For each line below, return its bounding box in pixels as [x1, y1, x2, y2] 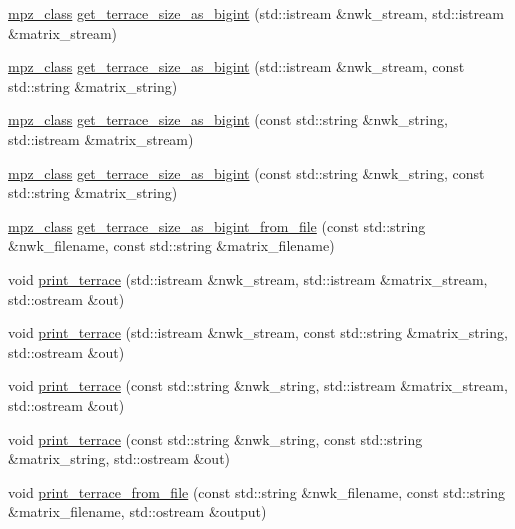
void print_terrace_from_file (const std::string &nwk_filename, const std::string [8, 481, 505, 502]
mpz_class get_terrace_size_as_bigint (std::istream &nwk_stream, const [8, 56, 465, 77]
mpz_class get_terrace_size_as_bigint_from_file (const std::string [8, 215, 426, 236]
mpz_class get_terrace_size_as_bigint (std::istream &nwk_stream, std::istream [8, 3, 504, 23]
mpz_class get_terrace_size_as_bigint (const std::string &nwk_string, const [8, 162, 485, 183]
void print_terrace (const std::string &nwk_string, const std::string [8, 428, 423, 449]
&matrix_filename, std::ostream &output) [8, 501, 267, 522]
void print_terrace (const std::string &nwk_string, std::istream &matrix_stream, [8, 375, 508, 396]
